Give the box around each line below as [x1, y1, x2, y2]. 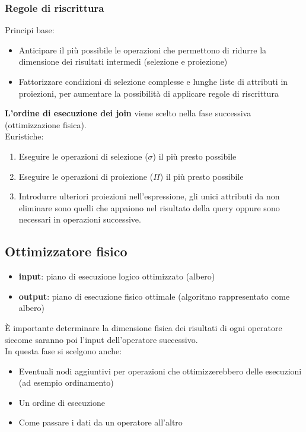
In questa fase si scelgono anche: [5, 345, 122, 357]
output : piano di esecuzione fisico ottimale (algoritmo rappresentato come [18, 290, 290, 302]
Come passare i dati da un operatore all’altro [18, 416, 183, 428]
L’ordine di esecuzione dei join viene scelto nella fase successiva [5, 107, 251, 119]
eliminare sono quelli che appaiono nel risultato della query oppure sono [18, 201, 280, 214]
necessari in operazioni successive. [18, 213, 141, 225]
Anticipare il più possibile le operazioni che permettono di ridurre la [18, 43, 267, 56]
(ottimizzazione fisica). [5, 118, 87, 131]
